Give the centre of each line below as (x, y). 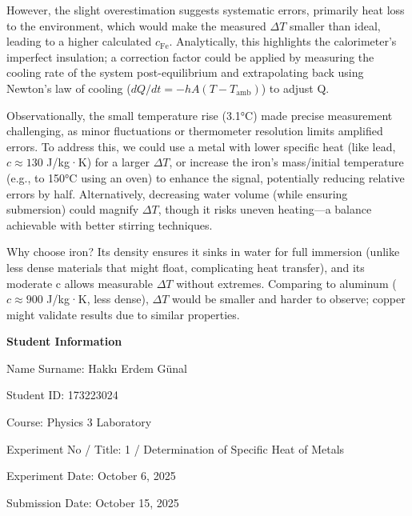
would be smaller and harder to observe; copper (289, 299)
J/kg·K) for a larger (98, 162)
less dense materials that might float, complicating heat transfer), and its (186, 267)
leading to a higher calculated (79, 41)
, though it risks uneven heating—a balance (265, 209)
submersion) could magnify (73, 209)
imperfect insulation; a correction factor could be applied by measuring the (190, 56)
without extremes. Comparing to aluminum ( (286, 283)
